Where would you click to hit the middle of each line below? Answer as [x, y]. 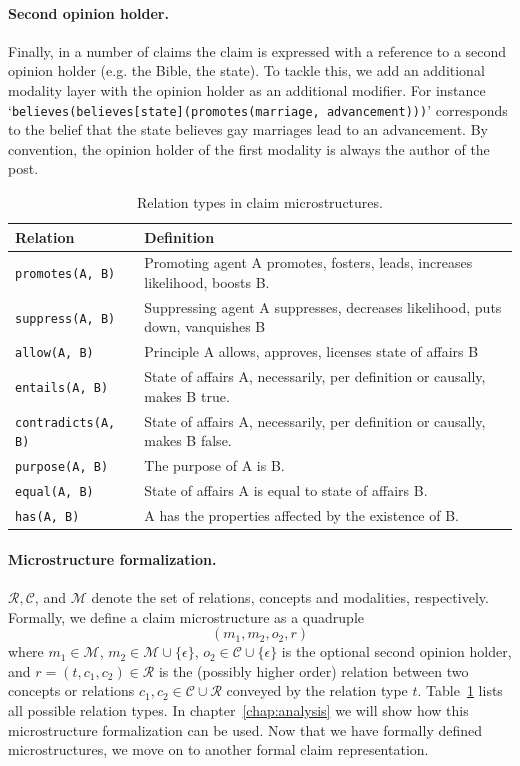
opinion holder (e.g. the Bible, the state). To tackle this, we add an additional [246, 70]
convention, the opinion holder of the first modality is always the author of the [249, 148]
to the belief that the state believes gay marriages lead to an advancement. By [248, 129]
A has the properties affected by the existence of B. [301, 515]
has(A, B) [47, 517]
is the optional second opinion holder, [396, 651]
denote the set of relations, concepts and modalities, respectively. [290, 597]
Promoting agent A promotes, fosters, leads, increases [308, 262]
